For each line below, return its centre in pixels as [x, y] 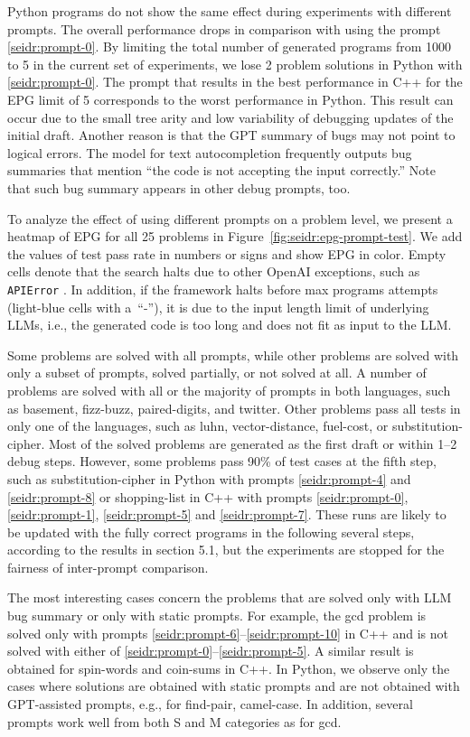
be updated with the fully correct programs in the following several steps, [211, 532]
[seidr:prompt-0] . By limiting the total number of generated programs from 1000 [230, 47]
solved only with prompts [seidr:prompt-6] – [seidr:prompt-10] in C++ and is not [228, 633]
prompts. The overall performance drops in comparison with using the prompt [224, 28]
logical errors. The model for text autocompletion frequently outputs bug [210, 152]
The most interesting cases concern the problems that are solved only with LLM [230, 597]
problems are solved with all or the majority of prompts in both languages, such [229, 390]
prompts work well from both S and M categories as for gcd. [174, 721]
